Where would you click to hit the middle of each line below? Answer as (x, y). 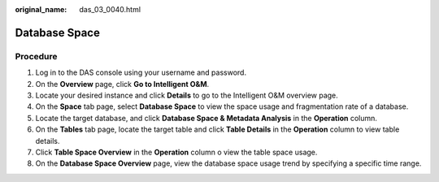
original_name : (41, 9)
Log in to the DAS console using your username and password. (141, 72)
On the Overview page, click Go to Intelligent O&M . (122, 84)
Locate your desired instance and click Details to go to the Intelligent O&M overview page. (187, 95)
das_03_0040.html (110, 9)
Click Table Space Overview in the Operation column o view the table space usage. (176, 152)
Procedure (36, 56)
